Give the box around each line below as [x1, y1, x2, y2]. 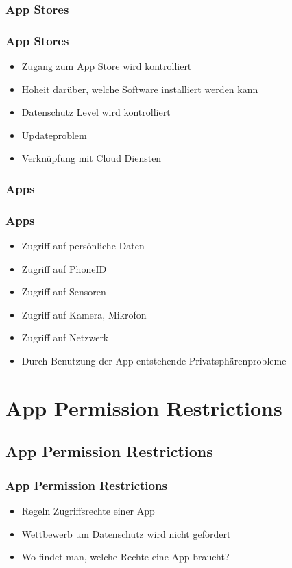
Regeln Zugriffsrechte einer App [21, 504, 155, 518]
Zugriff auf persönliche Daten [21, 238, 145, 253]
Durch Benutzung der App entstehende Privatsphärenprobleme [21, 354, 287, 368]
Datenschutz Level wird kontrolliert [21, 105, 171, 119]
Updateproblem [21, 127, 87, 142]
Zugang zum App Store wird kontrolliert [21, 59, 192, 73]
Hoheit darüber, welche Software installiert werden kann [21, 82, 258, 96]
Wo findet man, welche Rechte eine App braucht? [21, 550, 230, 564]
